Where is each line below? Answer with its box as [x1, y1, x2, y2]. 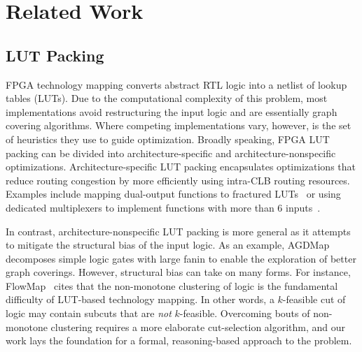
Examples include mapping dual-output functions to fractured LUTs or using [6, 186, 341, 201]
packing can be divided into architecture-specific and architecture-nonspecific [6, 145, 336, 160]
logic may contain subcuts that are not [6, 306, 172, 321]
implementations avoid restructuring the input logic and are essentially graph [6, 104, 337, 119]
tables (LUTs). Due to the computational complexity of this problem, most [6, 91, 328, 105]
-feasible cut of [282, 292, 346, 307]
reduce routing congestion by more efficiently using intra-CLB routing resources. [6, 173, 350, 187]
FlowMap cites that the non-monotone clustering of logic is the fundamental [6, 278, 338, 293]
